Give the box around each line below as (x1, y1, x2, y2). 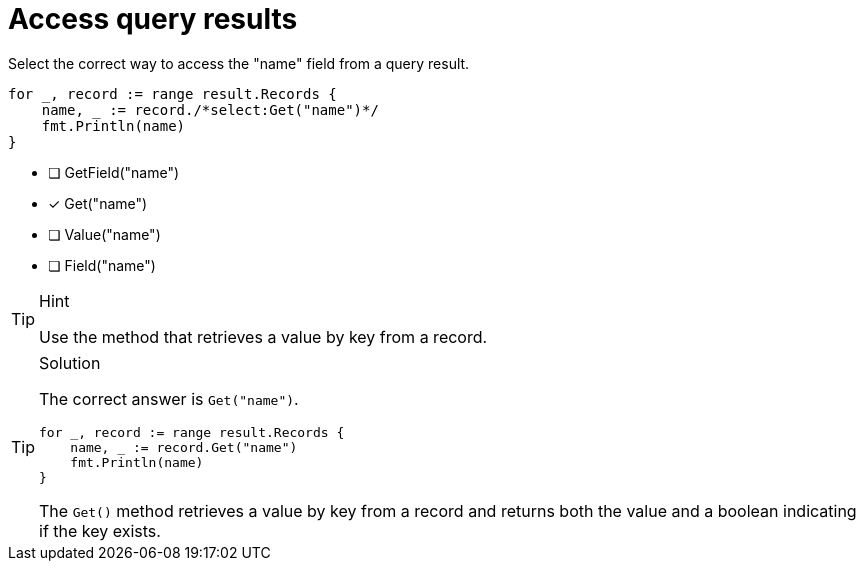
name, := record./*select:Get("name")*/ (41, 101, 379, 118)
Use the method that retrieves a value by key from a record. (39, 326, 488, 347)
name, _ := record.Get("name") (70, 439, 298, 455)
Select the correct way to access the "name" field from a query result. (8, 54, 470, 72)
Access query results (8, 2, 298, 36)
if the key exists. (39, 520, 161, 541)
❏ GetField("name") (48, 163, 180, 181)
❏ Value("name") (48, 225, 161, 243)
